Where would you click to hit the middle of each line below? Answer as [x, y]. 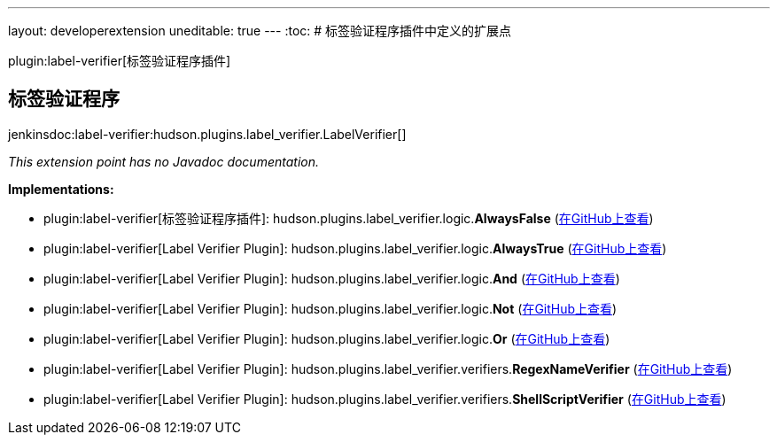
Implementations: [61, 189]
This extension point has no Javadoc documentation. [164, 161]
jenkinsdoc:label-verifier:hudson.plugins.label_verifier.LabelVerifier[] [207, 134]
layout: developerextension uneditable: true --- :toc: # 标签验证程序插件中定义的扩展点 [260, 31]
